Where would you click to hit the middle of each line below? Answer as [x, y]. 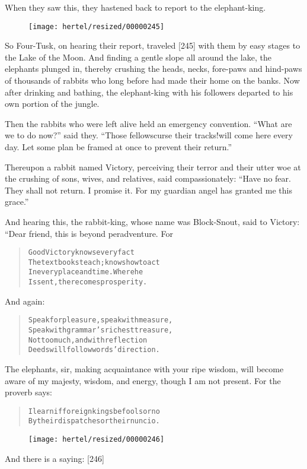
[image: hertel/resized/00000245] [97, 26]
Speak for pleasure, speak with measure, [100, 320]
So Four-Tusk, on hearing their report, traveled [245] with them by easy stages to [153, 45]
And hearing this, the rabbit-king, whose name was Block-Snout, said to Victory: [152, 221]
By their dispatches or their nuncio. [94, 421]
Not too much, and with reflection [88, 340]
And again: [25, 301]
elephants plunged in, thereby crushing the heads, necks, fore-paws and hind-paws [153, 69]
